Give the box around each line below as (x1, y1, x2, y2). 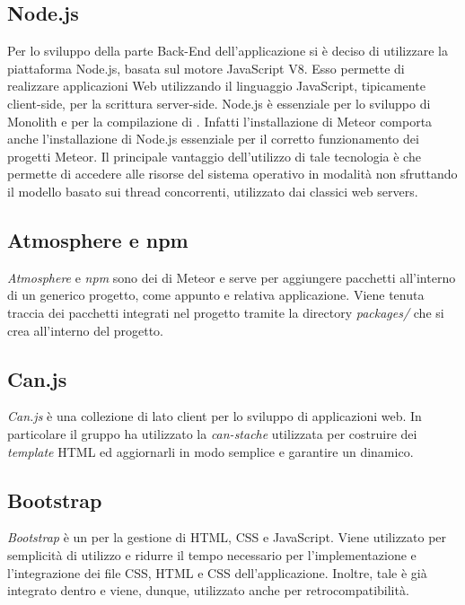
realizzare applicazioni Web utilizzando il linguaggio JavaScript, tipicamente (7, 76, 426, 95)
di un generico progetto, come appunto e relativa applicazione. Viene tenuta (7, 285, 425, 304)
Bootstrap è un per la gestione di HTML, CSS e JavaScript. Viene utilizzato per (7, 528, 447, 547)
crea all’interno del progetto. (7, 320, 163, 339)
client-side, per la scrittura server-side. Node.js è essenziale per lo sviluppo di (7, 93, 431, 112)
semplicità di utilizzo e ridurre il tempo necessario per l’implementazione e (7, 545, 417, 564)
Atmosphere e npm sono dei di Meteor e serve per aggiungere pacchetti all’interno (7, 267, 456, 286)
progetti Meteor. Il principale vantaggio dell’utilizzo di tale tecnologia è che (7, 146, 421, 165)
